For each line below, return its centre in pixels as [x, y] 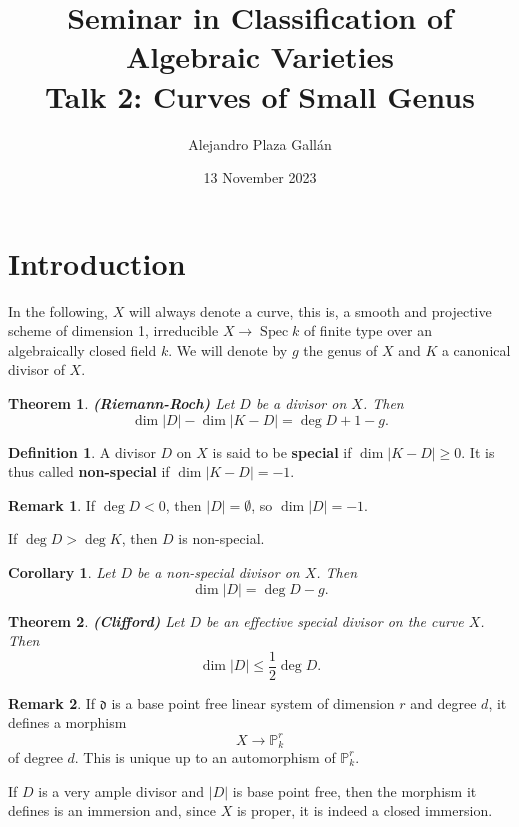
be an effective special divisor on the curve [335, 620]
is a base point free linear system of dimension [253, 702]
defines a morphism [67, 722]
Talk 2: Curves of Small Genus [260, 95]
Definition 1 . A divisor [82, 451]
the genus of [340, 349]
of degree [35, 756]
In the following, [58, 310]
